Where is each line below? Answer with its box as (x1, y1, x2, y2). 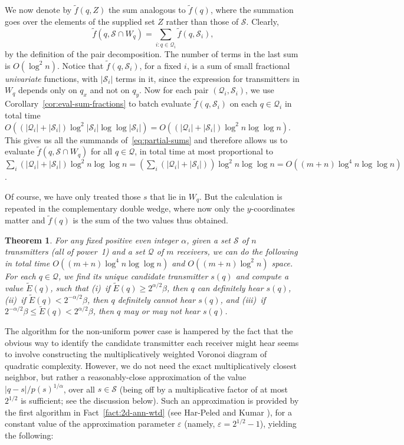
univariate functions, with (5, 72, 98, 84)
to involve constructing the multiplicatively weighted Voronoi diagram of (5, 348, 267, 360)
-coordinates (251, 202, 295, 215)
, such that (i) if (50, 281, 110, 294)
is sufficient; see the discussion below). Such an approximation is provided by (21, 394, 299, 407)
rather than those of (166, 15, 239, 27)
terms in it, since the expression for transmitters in (115, 72, 300, 84)
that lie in (150, 190, 186, 202)
